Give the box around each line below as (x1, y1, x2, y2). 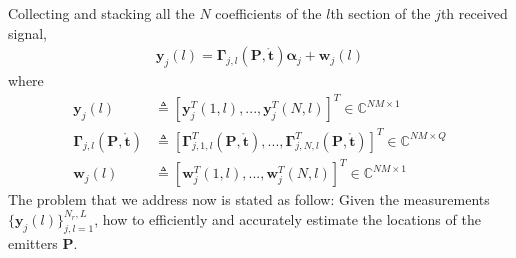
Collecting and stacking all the (8, 3, 195, 23)
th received (440, 3, 508, 23)
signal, (8, 22, 47, 43)
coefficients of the (215, 3, 322, 23)
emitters (8, 232, 58, 253)
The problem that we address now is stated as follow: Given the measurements (8, 189, 490, 210)
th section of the (330, 3, 431, 23)
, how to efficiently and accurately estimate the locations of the (94, 208, 481, 229)
